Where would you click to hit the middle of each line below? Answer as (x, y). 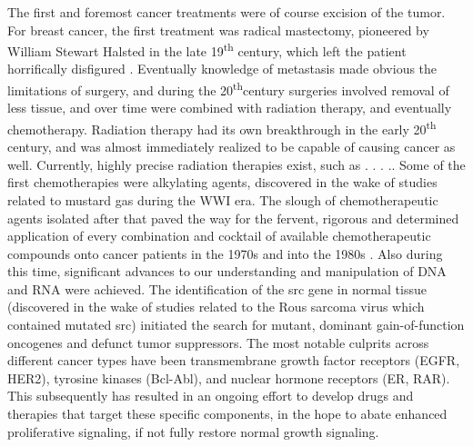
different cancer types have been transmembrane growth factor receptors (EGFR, (234, 360)
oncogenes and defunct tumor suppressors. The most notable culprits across (218, 342)
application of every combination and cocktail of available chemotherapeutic (219, 236)
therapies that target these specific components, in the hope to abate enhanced (227, 414)
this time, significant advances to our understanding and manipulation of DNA (227, 271)
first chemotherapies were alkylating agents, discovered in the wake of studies (222, 182)
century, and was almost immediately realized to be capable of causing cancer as (231, 147)
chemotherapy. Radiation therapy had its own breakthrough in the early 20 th (222, 127)
